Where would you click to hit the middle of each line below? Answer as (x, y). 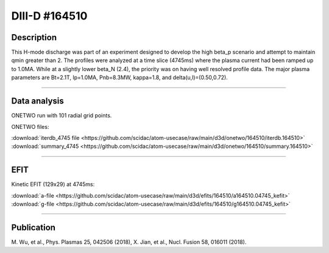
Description (34, 37)
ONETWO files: (30, 126)
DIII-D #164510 (49, 16)
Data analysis (37, 101)
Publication (34, 227)
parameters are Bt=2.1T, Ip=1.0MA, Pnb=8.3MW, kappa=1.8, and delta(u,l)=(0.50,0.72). (119, 78)
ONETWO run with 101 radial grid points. (62, 116)
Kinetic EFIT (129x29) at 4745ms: (53, 184)
